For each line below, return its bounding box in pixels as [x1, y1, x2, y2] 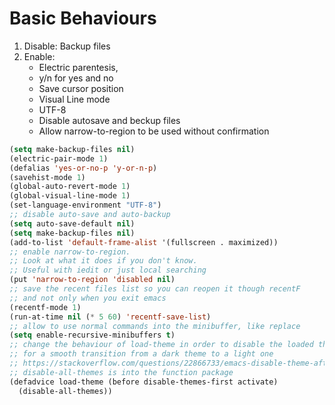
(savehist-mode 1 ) [9, 172, 86, 182]
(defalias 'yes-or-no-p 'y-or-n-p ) [9, 163, 158, 173]
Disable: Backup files [23, 40, 111, 52]
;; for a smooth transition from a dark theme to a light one [9, 349, 274, 359]
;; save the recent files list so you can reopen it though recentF [9, 284, 301, 294]
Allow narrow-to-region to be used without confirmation [38, 125, 270, 137]
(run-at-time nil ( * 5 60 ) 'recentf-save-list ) [9, 312, 212, 322]
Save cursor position [38, 82, 124, 94]
